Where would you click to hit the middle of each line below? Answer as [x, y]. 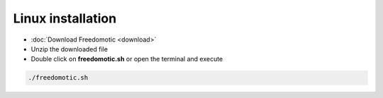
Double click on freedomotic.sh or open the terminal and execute [127, 59]
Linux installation [65, 18]
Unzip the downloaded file [69, 49]
